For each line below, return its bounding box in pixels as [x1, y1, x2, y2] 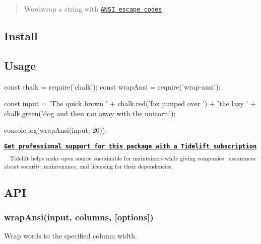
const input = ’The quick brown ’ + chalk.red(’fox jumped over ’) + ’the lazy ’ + [4, 98, 256, 109]
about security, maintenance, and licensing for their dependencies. [4, 161, 173, 170]
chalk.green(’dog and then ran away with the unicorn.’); [4, 108, 176, 118]
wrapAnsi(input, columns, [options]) [4, 210, 154, 223]
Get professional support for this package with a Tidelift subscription [4, 143, 257, 150]
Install [4, 28, 38, 44]
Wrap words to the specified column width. [4, 230, 137, 241]
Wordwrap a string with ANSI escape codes [24, 4, 162, 14]
